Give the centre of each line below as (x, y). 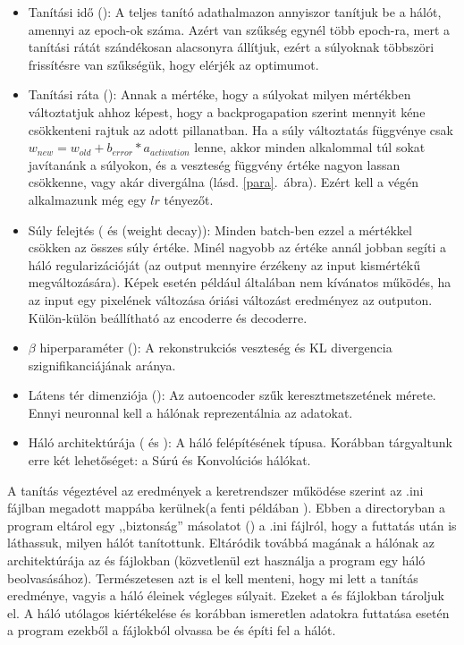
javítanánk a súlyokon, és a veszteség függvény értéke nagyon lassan (214, 164)
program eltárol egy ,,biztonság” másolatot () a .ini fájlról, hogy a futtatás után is (232, 525)
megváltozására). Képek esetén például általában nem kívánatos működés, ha (240, 282)
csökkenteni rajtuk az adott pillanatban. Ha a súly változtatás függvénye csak (240, 129)
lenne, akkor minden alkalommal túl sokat (310, 147)
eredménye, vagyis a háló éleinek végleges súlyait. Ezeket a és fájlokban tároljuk (226, 595)
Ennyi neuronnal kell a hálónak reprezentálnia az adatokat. (190, 412)
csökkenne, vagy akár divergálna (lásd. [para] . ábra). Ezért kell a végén (223, 182)
